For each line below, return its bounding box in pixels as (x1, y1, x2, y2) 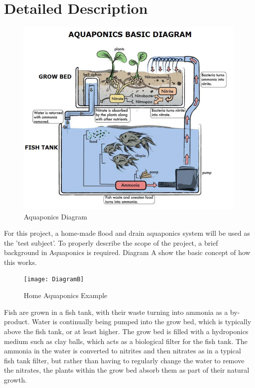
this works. (4, 257, 37, 267)
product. (4, 316, 30, 327)
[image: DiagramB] (24, 276, 84, 283)
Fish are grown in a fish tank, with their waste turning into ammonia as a (4, 306, 228, 317)
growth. (4, 374, 27, 385)
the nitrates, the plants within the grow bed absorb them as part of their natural (4, 365, 250, 375)
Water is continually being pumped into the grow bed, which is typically (32, 316, 252, 327)
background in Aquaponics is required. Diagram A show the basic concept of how (4, 247, 251, 258)
